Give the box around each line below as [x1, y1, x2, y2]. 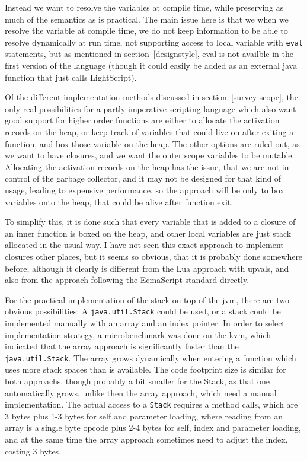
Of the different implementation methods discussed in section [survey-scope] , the [5, 91, 298, 103]
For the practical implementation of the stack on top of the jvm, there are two [5, 293, 289, 306]
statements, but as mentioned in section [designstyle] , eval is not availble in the [5, 47, 294, 60]
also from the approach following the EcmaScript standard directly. [5, 274, 250, 286]
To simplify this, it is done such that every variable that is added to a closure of [5, 215, 296, 228]
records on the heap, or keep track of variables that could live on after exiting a [5, 126, 294, 138]
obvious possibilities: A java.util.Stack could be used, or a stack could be [5, 305, 281, 317]
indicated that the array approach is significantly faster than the [5, 340, 239, 352]
